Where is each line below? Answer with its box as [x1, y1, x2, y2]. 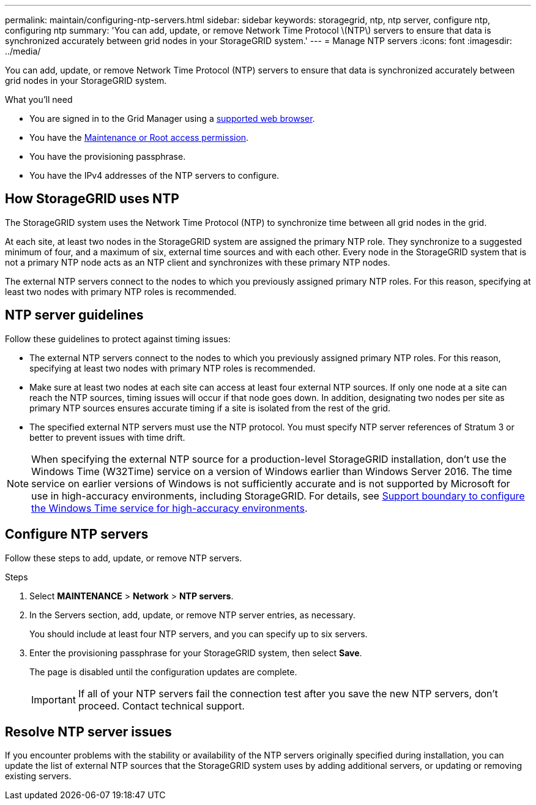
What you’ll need [5, 94, 73, 105]
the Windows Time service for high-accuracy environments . [31, 501, 308, 514]
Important [31, 693, 76, 706]
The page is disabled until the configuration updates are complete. [29, 666, 297, 677]
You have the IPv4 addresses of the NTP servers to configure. [29, 170, 280, 181]
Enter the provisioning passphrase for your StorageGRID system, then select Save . [29, 647, 362, 658]
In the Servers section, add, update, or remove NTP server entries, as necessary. [29, 609, 355, 620]
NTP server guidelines [5, 307, 144, 323]
